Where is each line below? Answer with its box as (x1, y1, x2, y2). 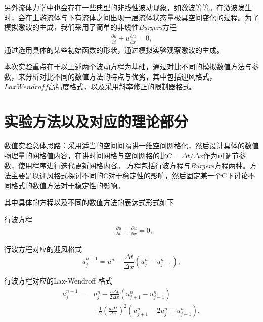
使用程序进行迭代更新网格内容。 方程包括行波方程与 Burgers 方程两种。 (18, 160, 250, 171)
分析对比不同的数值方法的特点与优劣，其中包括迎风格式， (25, 71, 216, 82)
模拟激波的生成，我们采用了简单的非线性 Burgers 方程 (4, 22, 177, 32)
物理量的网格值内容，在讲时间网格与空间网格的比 (4, 150, 167, 160)
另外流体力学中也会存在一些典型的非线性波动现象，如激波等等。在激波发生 (4, 2, 252, 12)
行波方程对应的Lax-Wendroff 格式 (4, 275, 113, 286)
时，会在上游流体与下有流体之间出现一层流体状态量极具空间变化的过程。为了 (4, 12, 259, 22)
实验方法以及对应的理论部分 (4, 111, 189, 132)
